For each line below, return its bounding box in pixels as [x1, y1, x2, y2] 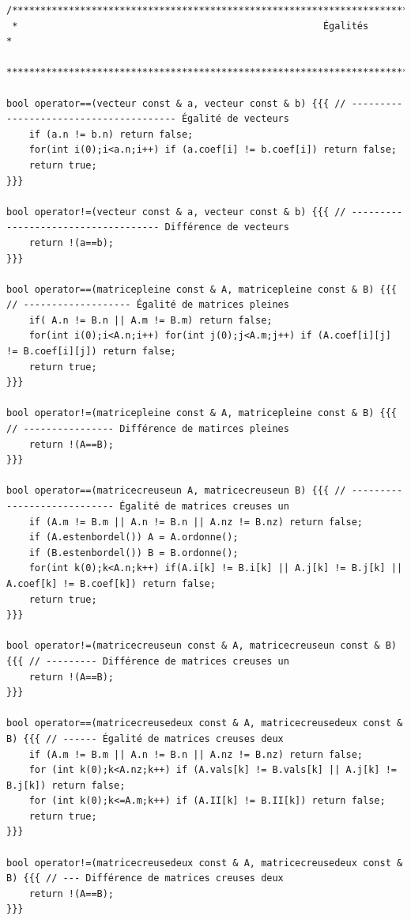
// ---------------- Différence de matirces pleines [6, 423, 289, 435]
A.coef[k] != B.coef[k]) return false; [6, 577, 216, 589]
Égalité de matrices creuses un [119, 501, 289, 512]
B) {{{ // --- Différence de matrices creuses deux [6, 873, 284, 884]
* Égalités [12, 20, 369, 32]
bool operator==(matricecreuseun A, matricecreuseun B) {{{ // [6, 485, 346, 497]
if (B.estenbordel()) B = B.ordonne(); [28, 547, 239, 558]
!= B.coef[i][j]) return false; [6, 346, 176, 358]
